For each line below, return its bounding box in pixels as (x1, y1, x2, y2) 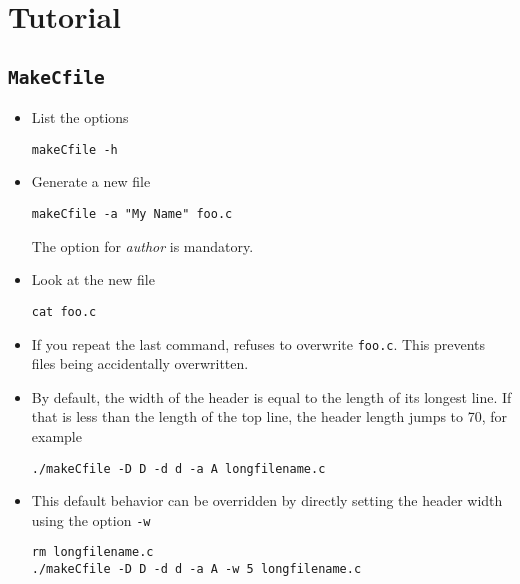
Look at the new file (31, 269, 155, 290)
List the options (31, 107, 129, 128)
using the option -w (31, 509, 151, 530)
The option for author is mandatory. (31, 235, 254, 256)
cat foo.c (31, 304, 97, 319)
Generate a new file (31, 171, 151, 192)
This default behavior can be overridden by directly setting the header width (31, 490, 503, 511)
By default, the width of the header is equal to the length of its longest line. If (31, 386, 512, 407)
